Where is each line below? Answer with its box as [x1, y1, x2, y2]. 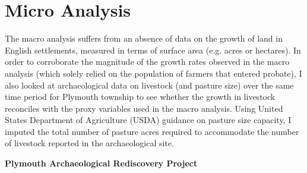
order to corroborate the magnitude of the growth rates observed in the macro [5, 55, 290, 68]
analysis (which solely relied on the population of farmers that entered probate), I [5, 67, 302, 79]
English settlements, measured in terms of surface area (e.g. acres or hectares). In [5, 43, 301, 56]
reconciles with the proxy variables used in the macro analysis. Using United [5, 102, 283, 114]
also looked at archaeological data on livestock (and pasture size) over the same [5, 78, 294, 91]
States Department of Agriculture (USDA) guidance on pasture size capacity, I [5, 114, 292, 126]
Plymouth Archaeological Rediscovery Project [5, 157, 198, 169]
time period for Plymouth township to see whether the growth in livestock [5, 90, 276, 103]
